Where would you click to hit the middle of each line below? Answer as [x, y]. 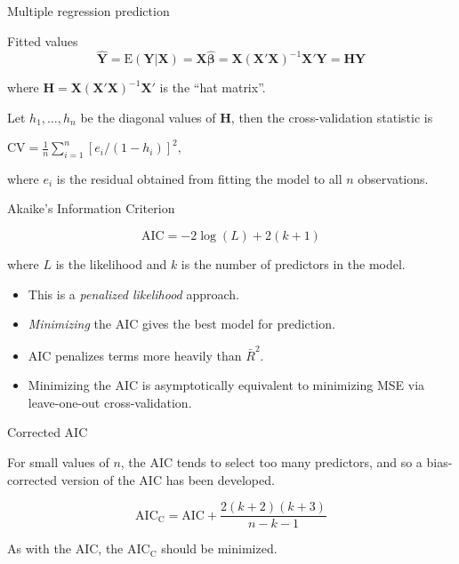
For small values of [58, 461]
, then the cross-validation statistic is [332, 117]
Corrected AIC [48, 432]
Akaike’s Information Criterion [91, 208]
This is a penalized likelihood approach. [133, 294]
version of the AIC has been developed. [168, 479]
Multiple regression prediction [89, 11]
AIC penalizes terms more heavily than [135, 355]
